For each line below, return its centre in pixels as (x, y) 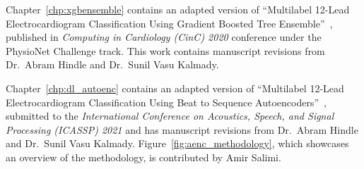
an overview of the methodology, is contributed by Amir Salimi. (143, 157)
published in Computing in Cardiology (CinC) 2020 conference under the (164, 37)
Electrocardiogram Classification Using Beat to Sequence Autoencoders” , (166, 102)
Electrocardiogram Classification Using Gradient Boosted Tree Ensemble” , (169, 23)
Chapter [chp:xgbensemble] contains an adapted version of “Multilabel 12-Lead (178, 9)
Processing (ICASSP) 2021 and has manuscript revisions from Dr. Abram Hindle (182, 129)
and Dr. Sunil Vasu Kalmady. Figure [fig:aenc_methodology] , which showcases (177, 143)
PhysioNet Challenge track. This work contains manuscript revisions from (165, 50)
